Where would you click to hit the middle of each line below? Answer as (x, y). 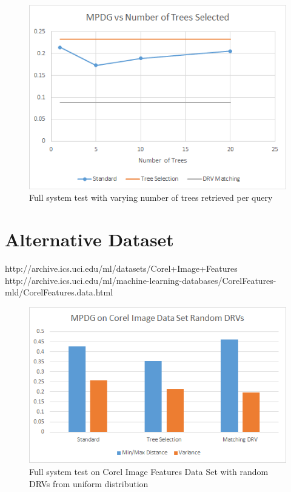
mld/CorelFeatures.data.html (59, 292)
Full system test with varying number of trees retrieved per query (151, 197)
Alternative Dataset (89, 239)
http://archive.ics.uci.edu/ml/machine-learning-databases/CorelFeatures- (141, 280)
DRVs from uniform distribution (89, 483)
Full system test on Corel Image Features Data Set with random (149, 471)
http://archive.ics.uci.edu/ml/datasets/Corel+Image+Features (121, 268)
